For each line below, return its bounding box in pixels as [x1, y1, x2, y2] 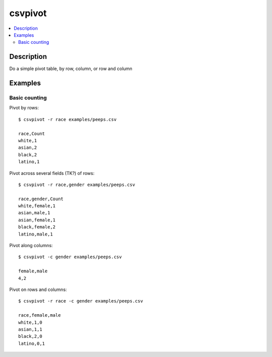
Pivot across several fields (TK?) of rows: [9, 170, 95, 176]
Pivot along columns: [9, 243, 53, 249]
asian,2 [18, 145, 37, 151]
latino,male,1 [18, 231, 53, 237]
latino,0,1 [18, 340, 45, 346]
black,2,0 [18, 333, 42, 339]
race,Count [18, 131, 45, 136]
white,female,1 [18, 203, 56, 209]
